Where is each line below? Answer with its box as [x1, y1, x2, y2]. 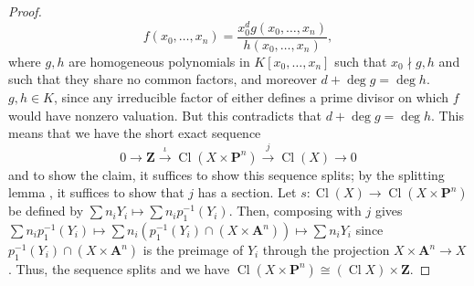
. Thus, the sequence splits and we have [8, 259, 230, 278]
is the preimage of [142, 240, 244, 260]
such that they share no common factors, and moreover [8, 69, 317, 89]
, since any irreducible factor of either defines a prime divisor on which [53, 88, 449, 107]
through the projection [262, 240, 390, 260]
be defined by [8, 201, 84, 220]
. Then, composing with [228, 201, 362, 220]
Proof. [8, 2, 42, 20]
